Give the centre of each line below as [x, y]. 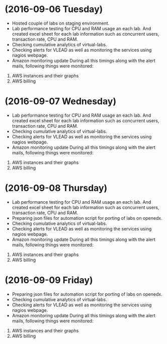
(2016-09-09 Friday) [49, 280]
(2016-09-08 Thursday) [56, 188]
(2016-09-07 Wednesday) [61, 101]
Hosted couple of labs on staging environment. [61, 23]
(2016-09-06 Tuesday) [54, 9]
